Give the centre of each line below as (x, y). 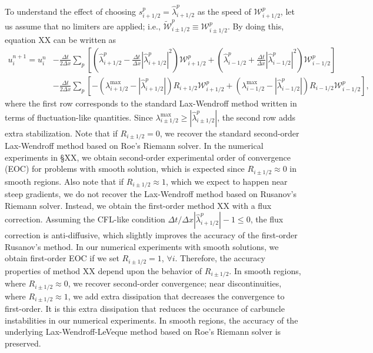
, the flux (267, 219)
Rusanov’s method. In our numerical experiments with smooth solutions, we (142, 246)
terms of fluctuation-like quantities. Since (79, 117)
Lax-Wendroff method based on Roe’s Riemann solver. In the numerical (134, 145)
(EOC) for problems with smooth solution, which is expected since (125, 169)
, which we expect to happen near (227, 181)
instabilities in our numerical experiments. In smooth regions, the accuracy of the (151, 320)
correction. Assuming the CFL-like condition (85, 219)
